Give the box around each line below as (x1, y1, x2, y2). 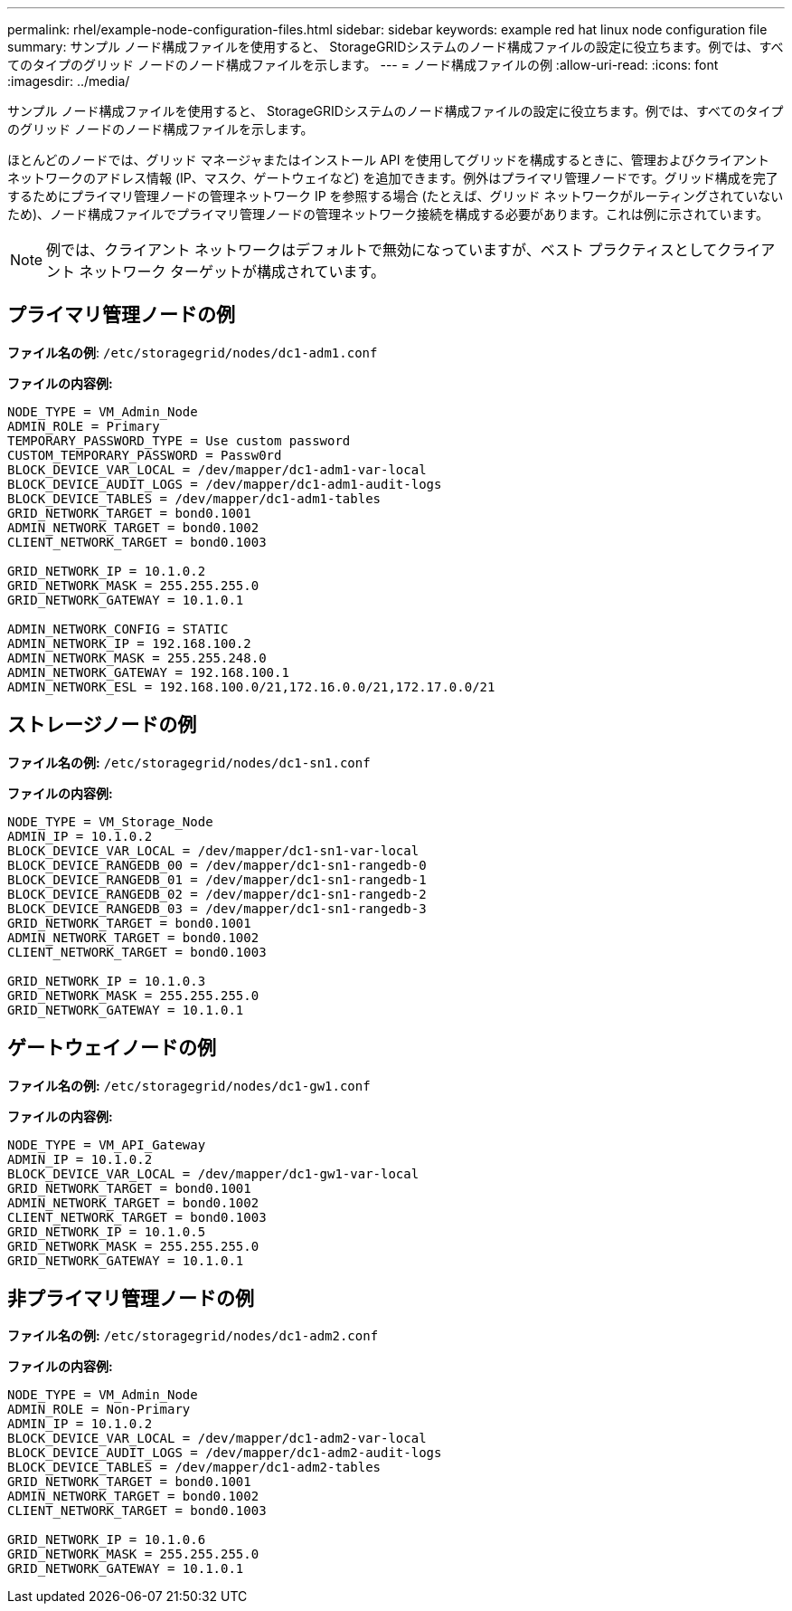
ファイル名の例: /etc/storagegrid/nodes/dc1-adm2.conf (7, 1328, 379, 1344)
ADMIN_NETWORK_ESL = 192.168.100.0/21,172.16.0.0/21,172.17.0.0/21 (7, 679, 495, 694)
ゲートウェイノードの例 (7, 1036, 216, 1060)
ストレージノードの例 (7, 713, 197, 737)
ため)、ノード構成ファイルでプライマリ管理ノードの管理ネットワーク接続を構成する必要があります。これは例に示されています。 (7, 206, 768, 222)
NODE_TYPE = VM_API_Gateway (7, 1137, 206, 1152)
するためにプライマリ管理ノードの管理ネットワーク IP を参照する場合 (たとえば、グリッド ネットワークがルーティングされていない (7, 188, 784, 204)
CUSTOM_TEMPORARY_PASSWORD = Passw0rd (7, 447, 282, 462)
